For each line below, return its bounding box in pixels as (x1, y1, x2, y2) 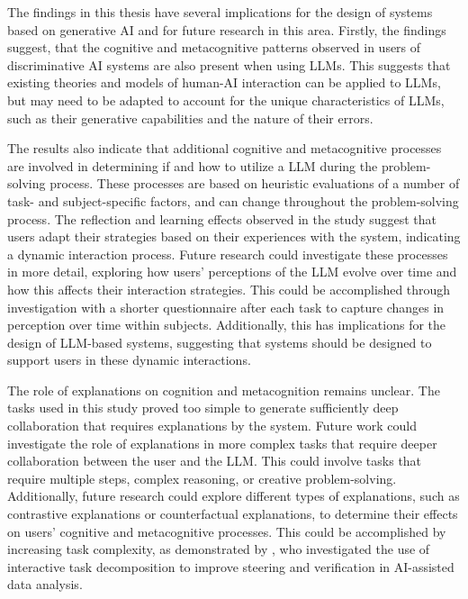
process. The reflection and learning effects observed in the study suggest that (7, 209, 437, 228)
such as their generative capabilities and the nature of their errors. (7, 108, 373, 127)
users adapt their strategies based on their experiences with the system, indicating (7, 227, 461, 246)
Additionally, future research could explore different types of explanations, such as (7, 486, 460, 505)
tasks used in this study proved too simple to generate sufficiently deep (7, 398, 399, 417)
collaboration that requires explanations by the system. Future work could (7, 416, 417, 435)
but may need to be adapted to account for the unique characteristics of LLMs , (7, 90, 445, 109)
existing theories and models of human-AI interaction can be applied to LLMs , (7, 73, 441, 92)
